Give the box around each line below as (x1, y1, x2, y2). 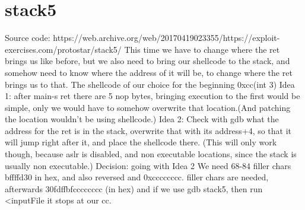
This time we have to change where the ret (124, 43, 280, 55)
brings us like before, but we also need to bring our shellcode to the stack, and (5, 55, 290, 67)
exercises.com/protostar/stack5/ (5, 43, 122, 55)
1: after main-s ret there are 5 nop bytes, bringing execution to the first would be (5, 90, 300, 102)
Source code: (5, 31, 50, 44)
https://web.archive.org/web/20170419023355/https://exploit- (53, 31, 280, 44)
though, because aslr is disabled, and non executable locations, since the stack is (5, 148, 297, 160)
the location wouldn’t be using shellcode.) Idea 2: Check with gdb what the (5, 113, 279, 125)
